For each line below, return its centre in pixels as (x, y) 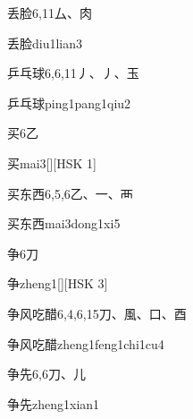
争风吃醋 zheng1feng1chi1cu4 (86, 343)
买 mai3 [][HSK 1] (52, 162)
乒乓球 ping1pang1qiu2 (69, 103)
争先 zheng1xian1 (54, 403)
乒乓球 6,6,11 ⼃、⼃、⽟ (73, 73)
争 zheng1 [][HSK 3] (58, 283)
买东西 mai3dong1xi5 (64, 223)
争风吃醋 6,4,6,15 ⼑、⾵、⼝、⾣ (97, 313)
